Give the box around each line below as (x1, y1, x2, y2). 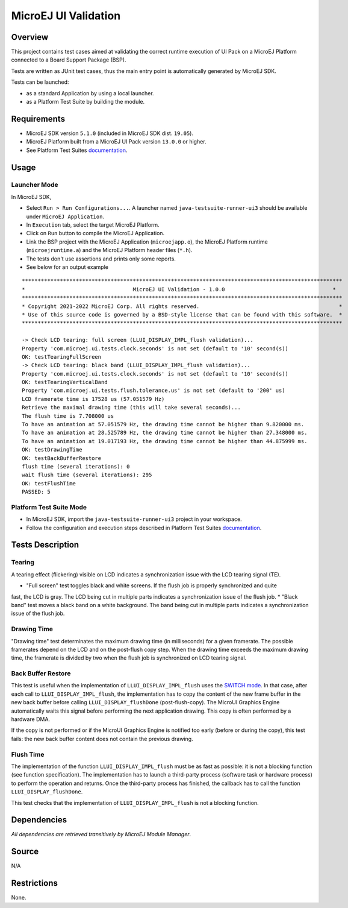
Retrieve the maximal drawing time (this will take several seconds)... (22, 404, 241, 411)
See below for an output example (26, 263, 108, 271)
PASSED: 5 (22, 488, 51, 496)
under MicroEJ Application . (26, 213, 105, 220)
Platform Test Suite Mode (11, 503, 87, 511)
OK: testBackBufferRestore (22, 455, 102, 461)
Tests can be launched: (11, 78, 69, 86)
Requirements (11, 113, 66, 124)
